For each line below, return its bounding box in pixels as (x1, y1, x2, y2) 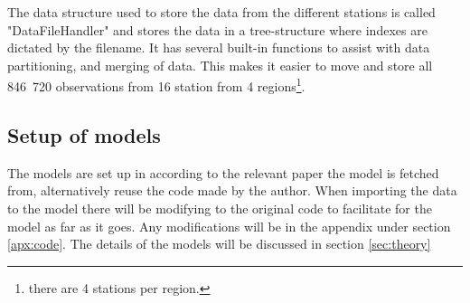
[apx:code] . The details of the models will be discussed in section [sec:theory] (7, 234, 431, 253)
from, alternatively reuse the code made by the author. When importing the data (7, 181, 457, 200)
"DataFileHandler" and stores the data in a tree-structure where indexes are (7, 20, 428, 39)
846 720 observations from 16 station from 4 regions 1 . (7, 74, 305, 96)
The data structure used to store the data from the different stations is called (7, 3, 436, 21)
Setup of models (7, 121, 161, 149)
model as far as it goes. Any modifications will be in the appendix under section (7, 216, 451, 235)
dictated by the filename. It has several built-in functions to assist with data (7, 38, 430, 57)
